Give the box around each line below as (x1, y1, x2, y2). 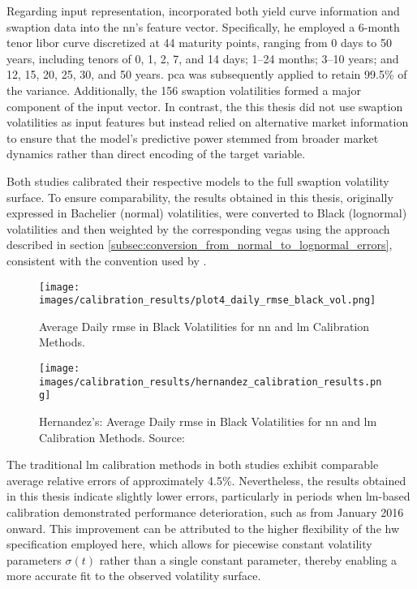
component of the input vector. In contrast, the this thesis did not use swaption (6, 97, 403, 114)
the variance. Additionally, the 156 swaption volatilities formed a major (6, 81, 362, 98)
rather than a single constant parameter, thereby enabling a (99, 551, 397, 568)
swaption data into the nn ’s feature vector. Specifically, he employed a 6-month (6, 18, 400, 35)
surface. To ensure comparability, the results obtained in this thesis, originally (6, 188, 393, 205)
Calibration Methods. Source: (39, 428, 185, 445)
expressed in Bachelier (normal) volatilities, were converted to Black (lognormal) (6, 204, 407, 221)
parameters (6, 551, 62, 568)
